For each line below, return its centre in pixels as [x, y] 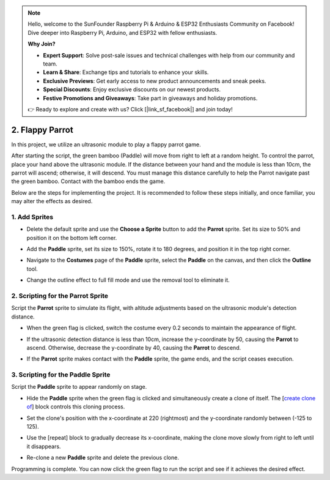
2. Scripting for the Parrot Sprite [60, 296]
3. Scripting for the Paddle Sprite [61, 375]
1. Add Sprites [32, 217]
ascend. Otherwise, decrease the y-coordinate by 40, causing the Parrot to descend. [134, 347]
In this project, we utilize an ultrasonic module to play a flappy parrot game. [106, 144]
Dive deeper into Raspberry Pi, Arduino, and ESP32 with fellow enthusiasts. [123, 32]
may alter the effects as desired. [52, 201]
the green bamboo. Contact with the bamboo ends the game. [88, 181]
